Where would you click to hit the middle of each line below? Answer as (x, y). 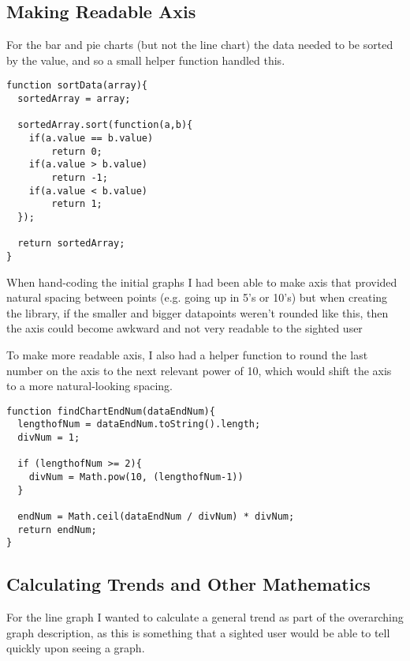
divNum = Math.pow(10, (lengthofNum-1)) (136, 477)
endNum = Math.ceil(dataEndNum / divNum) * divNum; (156, 516)
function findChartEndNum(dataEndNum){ (111, 411)
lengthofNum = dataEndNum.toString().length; (139, 424)
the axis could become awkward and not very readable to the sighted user (184, 328)
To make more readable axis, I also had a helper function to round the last (187, 354)
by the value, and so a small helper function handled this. (146, 60)
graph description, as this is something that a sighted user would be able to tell (198, 632)
